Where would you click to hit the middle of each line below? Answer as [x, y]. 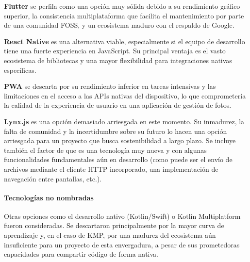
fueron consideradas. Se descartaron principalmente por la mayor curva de [114, 225]
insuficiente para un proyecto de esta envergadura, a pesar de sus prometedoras [122, 244]
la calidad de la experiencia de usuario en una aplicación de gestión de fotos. [118, 105]
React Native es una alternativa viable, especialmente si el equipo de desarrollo [125, 41]
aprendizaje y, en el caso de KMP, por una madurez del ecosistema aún [110, 235]
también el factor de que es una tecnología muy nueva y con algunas [105, 150]
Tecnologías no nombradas [49, 197]
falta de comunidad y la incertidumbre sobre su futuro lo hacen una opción [116, 131]
